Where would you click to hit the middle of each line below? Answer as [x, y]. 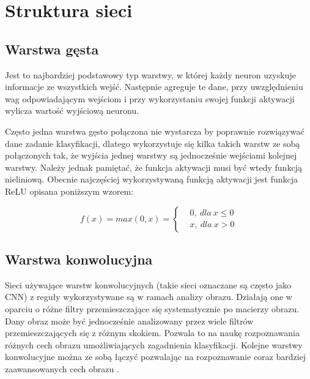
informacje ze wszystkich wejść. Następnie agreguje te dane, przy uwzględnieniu [154, 87]
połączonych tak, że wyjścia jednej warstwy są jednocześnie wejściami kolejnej [151, 155]
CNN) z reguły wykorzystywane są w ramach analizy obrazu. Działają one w [149, 297]
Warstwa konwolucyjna [79, 259]
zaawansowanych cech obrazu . [62, 368]
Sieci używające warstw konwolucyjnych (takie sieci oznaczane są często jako [148, 284]
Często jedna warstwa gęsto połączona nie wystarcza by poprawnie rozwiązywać [155, 131]
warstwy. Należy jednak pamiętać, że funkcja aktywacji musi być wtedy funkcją [153, 167]
